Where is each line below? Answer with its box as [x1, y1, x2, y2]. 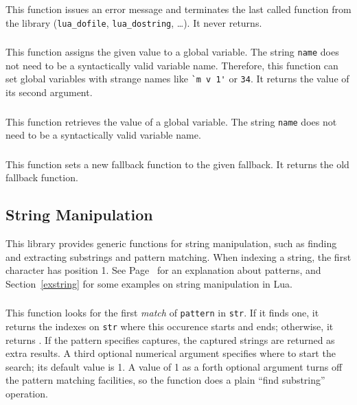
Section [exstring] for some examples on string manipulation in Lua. [5, 276, 292, 290]
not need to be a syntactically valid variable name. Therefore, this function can [5, 58, 338, 72]
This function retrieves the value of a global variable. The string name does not [5, 114, 337, 128]
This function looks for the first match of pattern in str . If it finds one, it [5, 305, 319, 320]
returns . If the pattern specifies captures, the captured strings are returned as [5, 332, 335, 347]
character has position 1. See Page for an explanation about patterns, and [5, 263, 321, 277]
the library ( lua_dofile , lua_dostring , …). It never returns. [5, 15, 262, 30]
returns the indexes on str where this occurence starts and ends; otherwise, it [5, 319, 334, 334]
